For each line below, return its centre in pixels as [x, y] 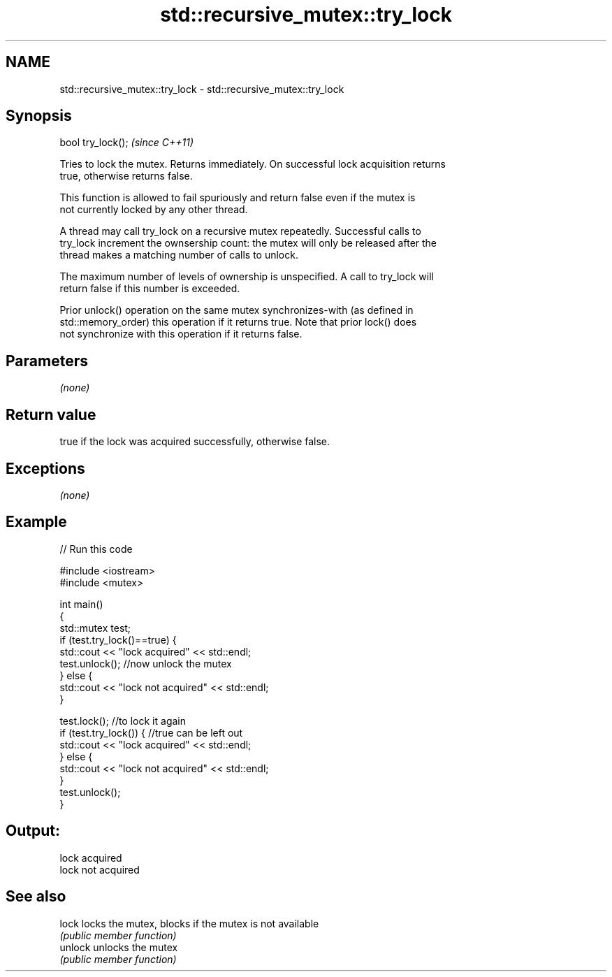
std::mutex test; [95, 628]
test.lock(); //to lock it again [123, 721]
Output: [33, 831]
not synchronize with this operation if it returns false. [181, 334]
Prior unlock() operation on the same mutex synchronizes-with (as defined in [236, 310]
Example [36, 522]
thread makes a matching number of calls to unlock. [179, 255]
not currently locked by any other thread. [154, 210]
